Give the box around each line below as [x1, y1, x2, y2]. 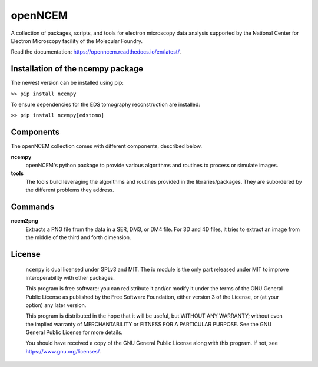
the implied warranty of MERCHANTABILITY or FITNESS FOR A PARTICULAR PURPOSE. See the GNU [25, 320, 272, 328]
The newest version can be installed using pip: [11, 80, 124, 87]
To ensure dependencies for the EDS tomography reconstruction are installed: [11, 101, 200, 108]
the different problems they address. [25, 186, 114, 194]
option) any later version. [25, 301, 87, 309]
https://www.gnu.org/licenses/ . [25, 348, 101, 355]
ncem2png [11, 217, 38, 224]
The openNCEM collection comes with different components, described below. [11, 143, 203, 150]
